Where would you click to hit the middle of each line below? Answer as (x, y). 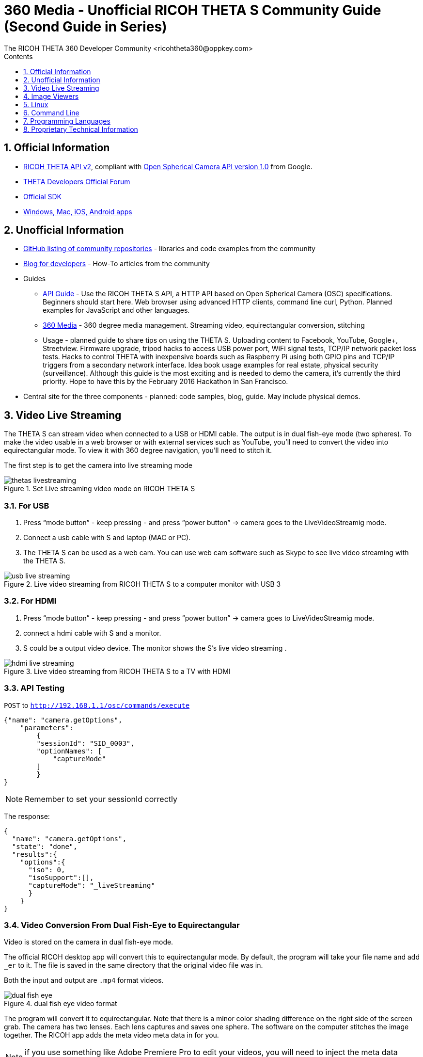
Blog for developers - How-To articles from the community (117, 264)
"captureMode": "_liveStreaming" (92, 885)
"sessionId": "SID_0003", (86, 743)
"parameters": (47, 728)
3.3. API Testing (34, 688)
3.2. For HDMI (30, 601)
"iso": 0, (47, 870)
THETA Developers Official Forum (77, 181)
